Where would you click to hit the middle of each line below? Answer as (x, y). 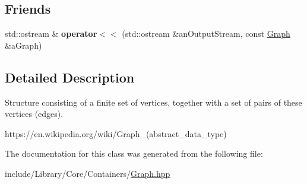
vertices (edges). (34, 114)
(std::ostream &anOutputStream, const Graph (206, 34)
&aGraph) (23, 45)
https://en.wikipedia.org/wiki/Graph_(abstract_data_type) (116, 133)
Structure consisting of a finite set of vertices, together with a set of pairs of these (153, 102)
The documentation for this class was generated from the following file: (134, 153)
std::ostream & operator (51, 34)
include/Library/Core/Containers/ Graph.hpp (88, 173)
